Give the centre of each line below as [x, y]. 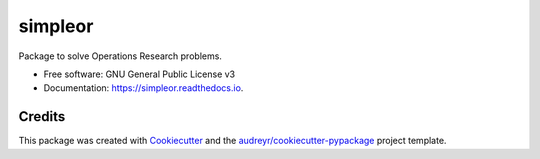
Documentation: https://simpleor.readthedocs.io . [143, 88]
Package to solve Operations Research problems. [120, 56]
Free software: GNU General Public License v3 [139, 74]
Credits [42, 116]
